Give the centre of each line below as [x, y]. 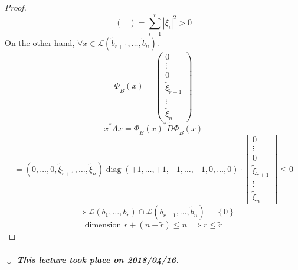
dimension [103, 225]
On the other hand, [40, 42]
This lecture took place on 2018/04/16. [98, 259]
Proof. [16, 7]
